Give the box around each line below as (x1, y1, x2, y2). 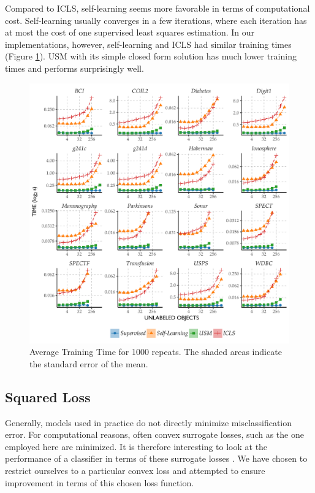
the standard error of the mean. (29, 357, 148, 370)
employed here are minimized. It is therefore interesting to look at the (5, 440, 268, 453)
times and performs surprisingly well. (5, 61, 144, 74)
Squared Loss (5, 387, 91, 406)
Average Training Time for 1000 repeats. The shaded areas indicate (29, 345, 282, 358)
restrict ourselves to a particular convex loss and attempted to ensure (5, 464, 265, 476)
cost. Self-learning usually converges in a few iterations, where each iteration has (5, 13, 307, 26)
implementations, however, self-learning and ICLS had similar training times (5, 37, 292, 50)
